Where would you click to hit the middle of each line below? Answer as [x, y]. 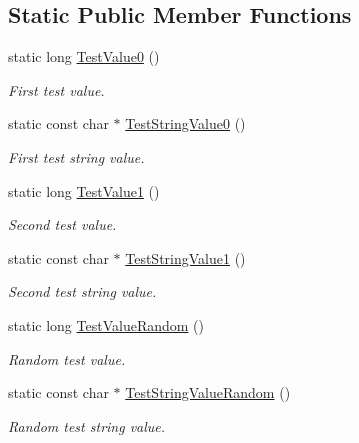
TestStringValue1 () [185, 257]
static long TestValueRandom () [106, 324]
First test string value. [76, 156]
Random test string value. [87, 425]
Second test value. [62, 224]
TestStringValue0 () [185, 123]
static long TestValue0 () [84, 56]
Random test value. [67, 358]
